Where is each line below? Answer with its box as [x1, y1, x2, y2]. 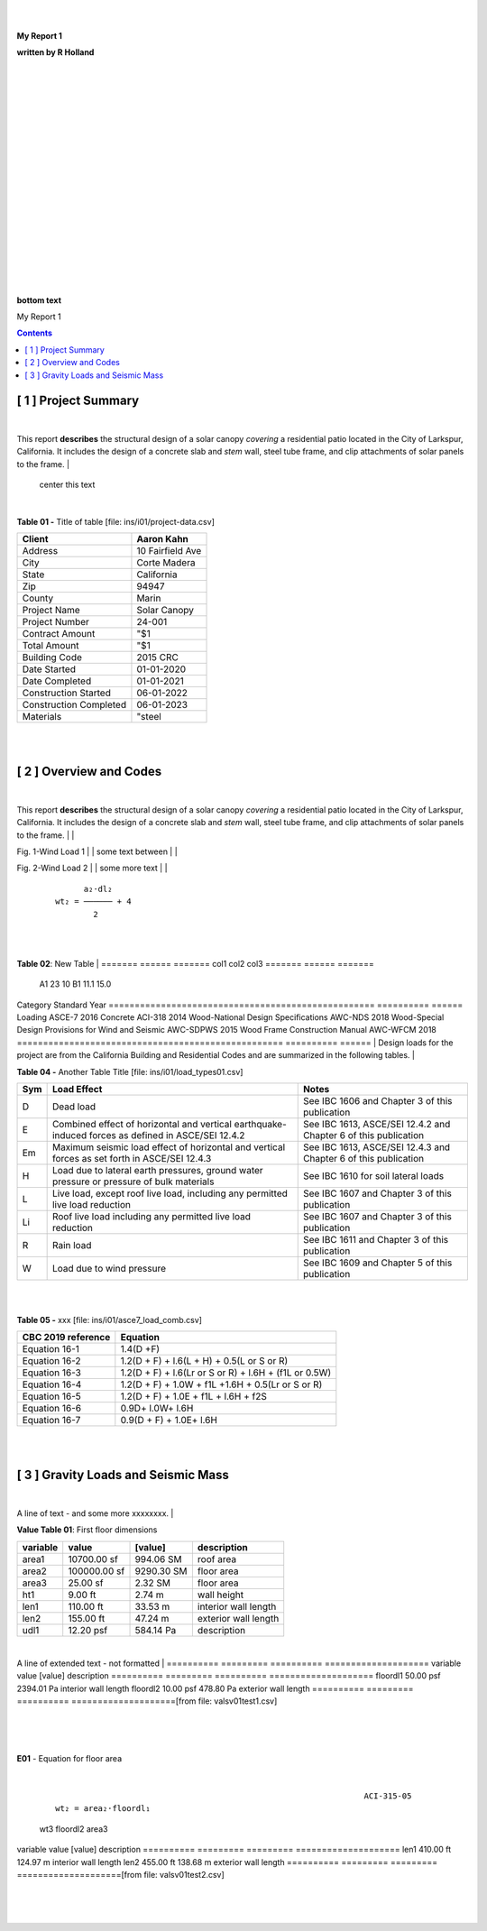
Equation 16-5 [22, 1390, 81, 1402]
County [22, 592, 54, 604]
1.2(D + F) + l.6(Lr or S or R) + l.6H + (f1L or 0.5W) [120, 1366, 332, 1379]
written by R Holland [16, 47, 95, 58]
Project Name [22, 604, 80, 617]
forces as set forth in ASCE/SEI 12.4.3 [51, 1152, 212, 1164]
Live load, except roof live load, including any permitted [51, 1187, 289, 1200]
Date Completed [22, 675, 92, 687]
